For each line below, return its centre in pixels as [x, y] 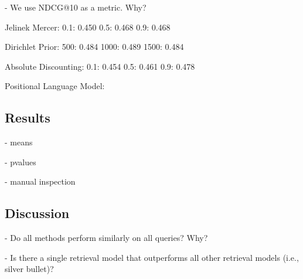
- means [19, 142]
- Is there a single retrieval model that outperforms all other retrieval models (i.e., [152, 257]
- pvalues [21, 161]
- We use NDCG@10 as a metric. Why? [76, 7]
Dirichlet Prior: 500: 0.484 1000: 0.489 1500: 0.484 [94, 47]
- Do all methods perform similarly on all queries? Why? [106, 238]
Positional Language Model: [55, 86]
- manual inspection [40, 181]
